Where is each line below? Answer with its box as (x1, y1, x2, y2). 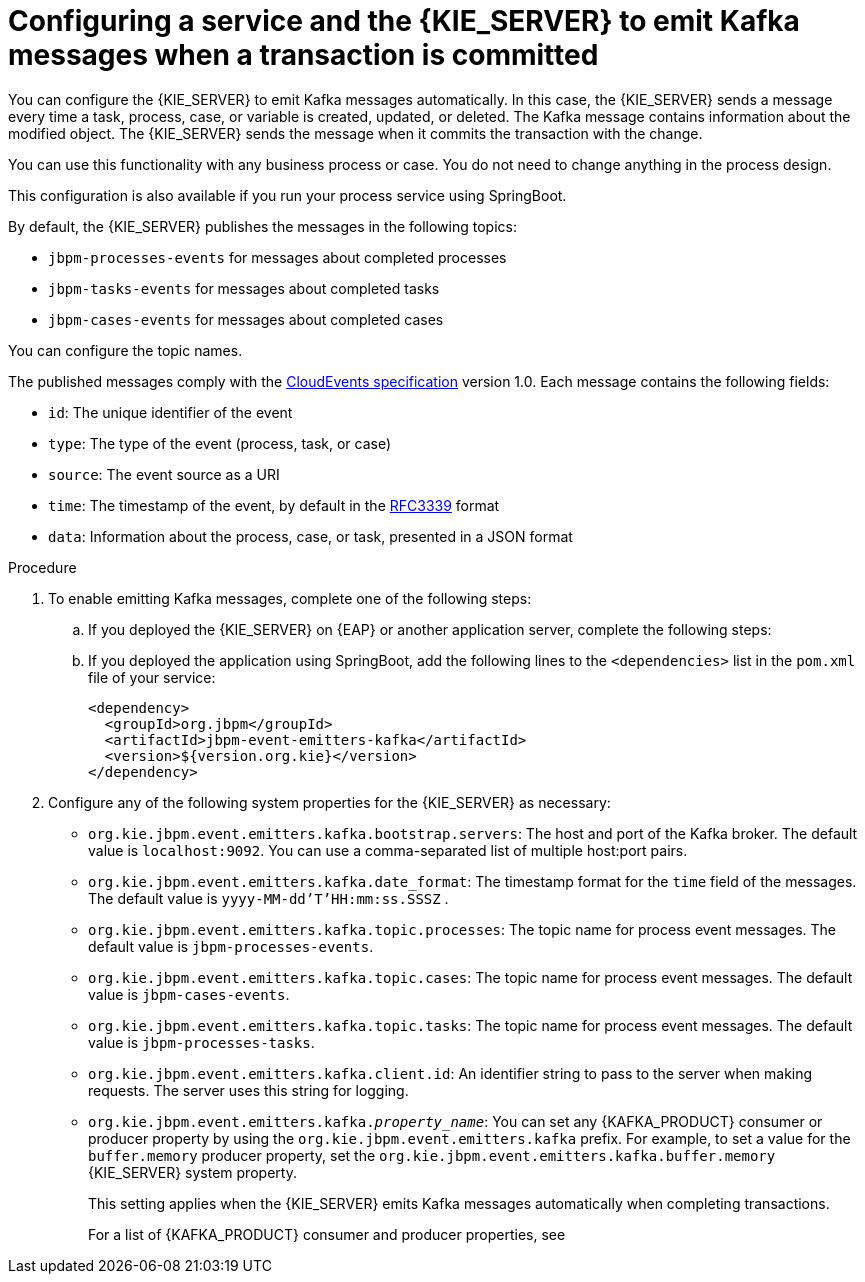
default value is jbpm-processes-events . (88, 937, 374, 955)
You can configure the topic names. (8, 341, 243, 359)
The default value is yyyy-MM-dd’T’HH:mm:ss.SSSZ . (88, 889, 449, 907)
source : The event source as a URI (48, 465, 280, 483)
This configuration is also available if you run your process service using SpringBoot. (8, 186, 567, 204)
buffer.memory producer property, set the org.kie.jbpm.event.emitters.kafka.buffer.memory (88, 1146, 776, 1164)
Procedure (8, 558, 77, 576)
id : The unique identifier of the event (48, 403, 293, 421)
